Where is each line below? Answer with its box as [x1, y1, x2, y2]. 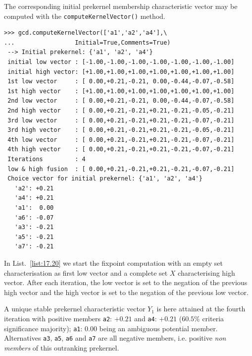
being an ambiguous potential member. [99, 323, 218, 333]
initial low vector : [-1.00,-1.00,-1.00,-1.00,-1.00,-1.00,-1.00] [7, 59, 235, 66]
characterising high [178, 267, 235, 278]
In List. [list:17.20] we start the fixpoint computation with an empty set [4, 257, 223, 268]
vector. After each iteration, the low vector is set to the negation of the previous [4, 277, 248, 288]
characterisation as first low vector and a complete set [4, 267, 168, 278]
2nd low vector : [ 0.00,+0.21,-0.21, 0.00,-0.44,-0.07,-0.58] [7, 97, 235, 105]
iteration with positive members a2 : [4, 313, 112, 323]
